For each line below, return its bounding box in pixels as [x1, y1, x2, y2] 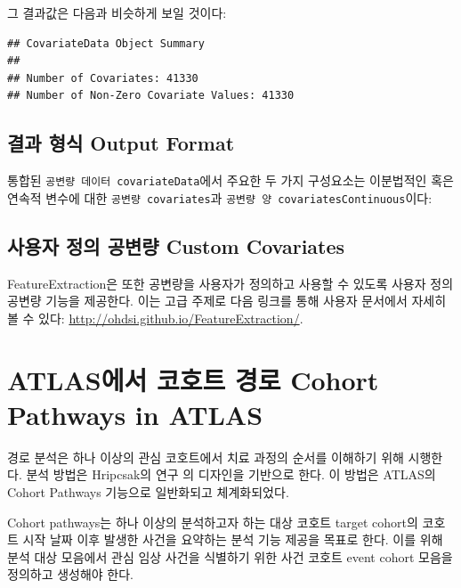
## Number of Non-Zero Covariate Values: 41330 [7, 89, 295, 102]
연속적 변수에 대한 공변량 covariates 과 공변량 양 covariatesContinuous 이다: [7, 188, 433, 207]
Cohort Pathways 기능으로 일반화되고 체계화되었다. [7, 482, 289, 501]
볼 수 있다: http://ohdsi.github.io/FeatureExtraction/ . [7, 308, 303, 327]
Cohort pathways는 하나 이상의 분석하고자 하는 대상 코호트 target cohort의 [7, 512, 418, 531]
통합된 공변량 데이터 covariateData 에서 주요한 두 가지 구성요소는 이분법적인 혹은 [7, 171, 454, 190]
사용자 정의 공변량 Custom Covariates [7, 232, 345, 259]
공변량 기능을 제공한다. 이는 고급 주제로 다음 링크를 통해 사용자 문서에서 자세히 [7, 291, 447, 310]
